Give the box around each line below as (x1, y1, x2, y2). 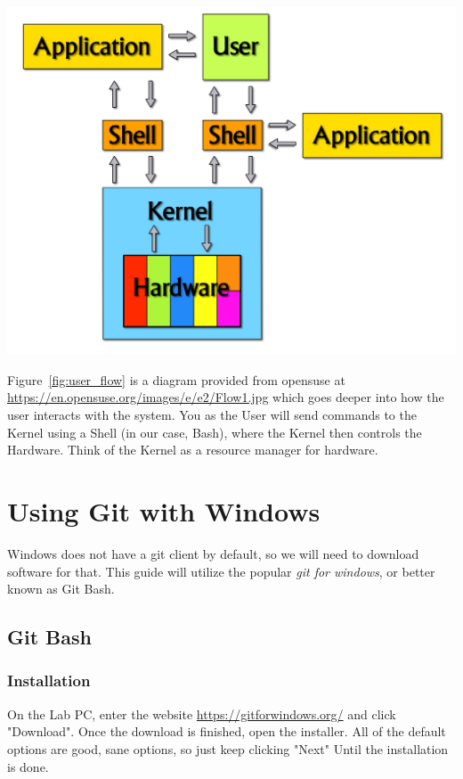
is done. (7, 757, 49, 775)
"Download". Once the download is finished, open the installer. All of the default (7, 722, 446, 741)
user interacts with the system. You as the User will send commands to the (7, 406, 417, 424)
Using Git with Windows (7, 493, 321, 529)
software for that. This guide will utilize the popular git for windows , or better (7, 562, 435, 580)
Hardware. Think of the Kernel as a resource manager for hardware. (7, 440, 378, 459)
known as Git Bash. (7, 579, 115, 598)
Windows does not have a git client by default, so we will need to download (7, 544, 419, 562)
